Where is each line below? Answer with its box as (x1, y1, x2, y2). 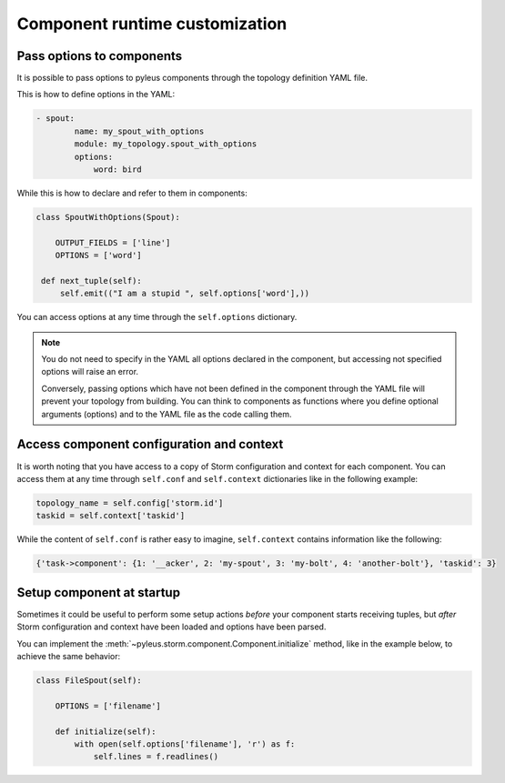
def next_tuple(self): (41, 276, 143, 286)
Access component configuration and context (16, 437, 284, 452)
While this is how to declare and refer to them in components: (16, 187, 247, 198)
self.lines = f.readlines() (93, 751, 218, 762)
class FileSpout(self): (35, 675, 143, 686)
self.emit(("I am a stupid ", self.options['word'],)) (59, 288, 310, 299)
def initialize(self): (55, 726, 157, 737)
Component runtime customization (16, 14, 288, 34)
